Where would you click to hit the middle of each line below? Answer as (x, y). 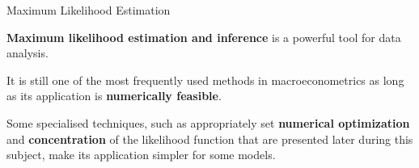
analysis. (28, 53)
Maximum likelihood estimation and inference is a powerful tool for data (204, 37)
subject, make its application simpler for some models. (141, 155)
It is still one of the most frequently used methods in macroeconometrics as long (205, 80)
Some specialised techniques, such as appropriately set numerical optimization (208, 122)
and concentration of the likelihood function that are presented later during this (210, 139)
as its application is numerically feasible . (114, 96)
